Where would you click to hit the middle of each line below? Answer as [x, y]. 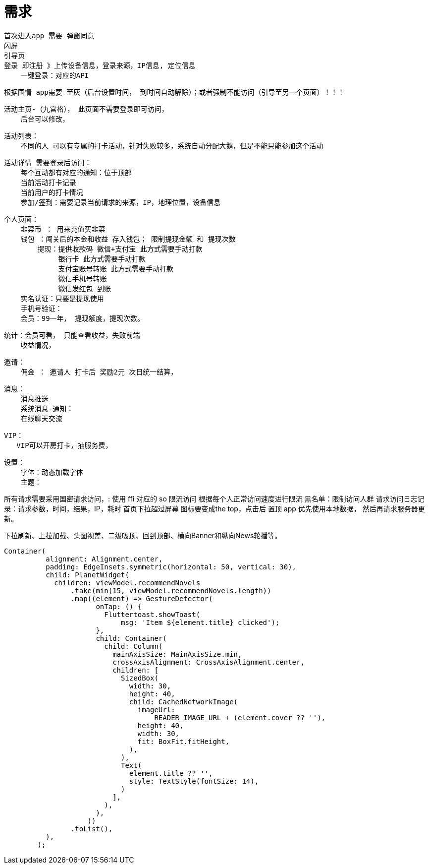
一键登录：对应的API [55, 75]
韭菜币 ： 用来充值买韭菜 [63, 229]
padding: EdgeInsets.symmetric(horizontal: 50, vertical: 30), [171, 567]
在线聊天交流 [41, 418]
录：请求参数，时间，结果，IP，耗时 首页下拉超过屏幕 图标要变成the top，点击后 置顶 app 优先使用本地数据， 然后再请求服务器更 [214, 508]
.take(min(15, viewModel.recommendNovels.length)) [171, 590]
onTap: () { [119, 606]
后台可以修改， [45, 119]
